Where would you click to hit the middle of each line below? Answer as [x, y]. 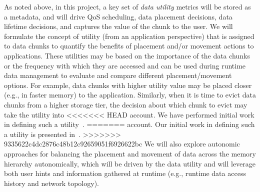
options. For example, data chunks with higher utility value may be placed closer [128, 85]
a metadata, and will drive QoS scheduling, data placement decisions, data [118, 16]
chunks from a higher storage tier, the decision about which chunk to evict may [126, 104]
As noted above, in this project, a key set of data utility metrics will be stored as [127, 6]
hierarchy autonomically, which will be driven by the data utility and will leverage [130, 163]
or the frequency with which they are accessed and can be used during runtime [125, 65]
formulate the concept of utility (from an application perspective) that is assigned [129, 36]
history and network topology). [51, 183]
